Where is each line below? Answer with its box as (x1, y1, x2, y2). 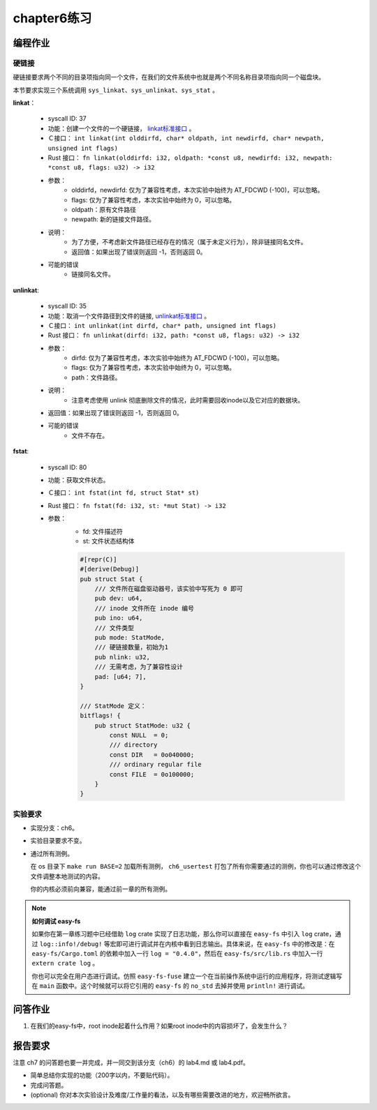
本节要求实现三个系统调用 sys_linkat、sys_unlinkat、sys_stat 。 (13, 86, 219, 94)
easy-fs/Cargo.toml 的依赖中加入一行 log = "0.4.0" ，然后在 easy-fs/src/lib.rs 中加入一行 (31, 949, 323, 957)
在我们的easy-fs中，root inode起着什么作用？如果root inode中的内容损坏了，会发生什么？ (30, 1022, 288, 1030)
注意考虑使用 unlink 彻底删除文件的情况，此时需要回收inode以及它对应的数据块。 (71, 396, 304, 404)
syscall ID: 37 (47, 114, 87, 123)
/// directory (109, 741, 158, 749)
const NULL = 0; (109, 731, 169, 739)
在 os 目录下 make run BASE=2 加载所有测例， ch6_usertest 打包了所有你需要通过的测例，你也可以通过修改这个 (30, 862, 362, 871)
